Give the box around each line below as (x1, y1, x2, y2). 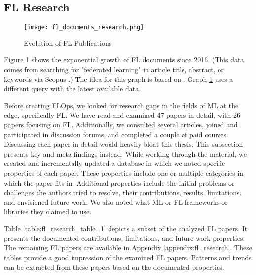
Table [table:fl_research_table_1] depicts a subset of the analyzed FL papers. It (4, 223, 248, 233)
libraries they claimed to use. (4, 206, 92, 217)
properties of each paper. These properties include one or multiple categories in (4, 167, 244, 178)
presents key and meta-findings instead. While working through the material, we (4, 148, 247, 158)
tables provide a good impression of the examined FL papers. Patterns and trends (4, 252, 252, 262)
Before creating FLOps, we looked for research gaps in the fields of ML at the (4, 100, 239, 110)
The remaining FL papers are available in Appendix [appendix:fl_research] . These (4, 242, 252, 253)
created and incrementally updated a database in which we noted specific (4, 158, 225, 168)
